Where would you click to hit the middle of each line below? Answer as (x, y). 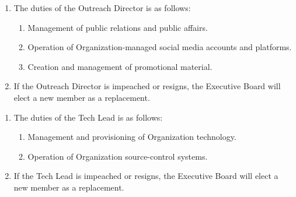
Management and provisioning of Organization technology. (132, 137)
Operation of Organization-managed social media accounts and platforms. (160, 47)
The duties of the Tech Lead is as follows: (88, 117)
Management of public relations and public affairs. (118, 27)
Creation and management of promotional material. (120, 66)
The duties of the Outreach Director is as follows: (102, 8)
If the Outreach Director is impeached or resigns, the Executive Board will (147, 86)
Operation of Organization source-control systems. (118, 156)
